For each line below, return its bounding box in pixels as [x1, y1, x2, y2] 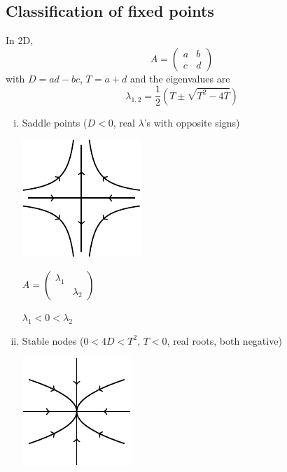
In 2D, [6, 33, 34, 48]
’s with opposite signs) [143, 115, 240, 129]
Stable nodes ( [22, 333, 84, 348]
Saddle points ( [22, 115, 87, 129]
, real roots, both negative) [167, 333, 282, 348]
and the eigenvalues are [129, 71, 230, 85]
